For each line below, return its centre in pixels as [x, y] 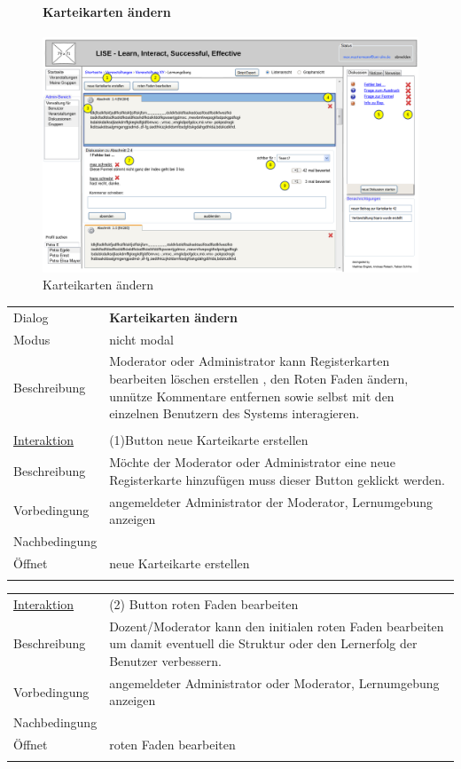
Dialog [31, 317]
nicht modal [141, 339]
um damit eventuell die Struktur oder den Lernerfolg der [263, 643]
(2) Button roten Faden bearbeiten [204, 603]
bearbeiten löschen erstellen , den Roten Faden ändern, [259, 379]
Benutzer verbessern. [165, 660]
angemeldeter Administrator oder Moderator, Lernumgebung [274, 682]
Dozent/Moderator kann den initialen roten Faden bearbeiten [277, 626]
